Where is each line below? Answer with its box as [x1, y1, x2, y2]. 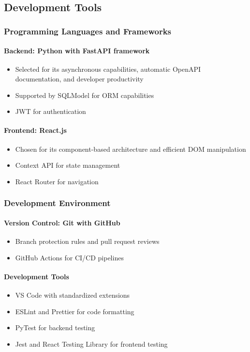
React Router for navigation [15, 176, 99, 186]
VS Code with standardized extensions [15, 290, 130, 300]
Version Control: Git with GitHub [4, 217, 120, 227]
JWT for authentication [15, 106, 86, 116]
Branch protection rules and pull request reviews [15, 236, 160, 246]
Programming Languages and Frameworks [4, 25, 172, 37]
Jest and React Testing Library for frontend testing [15, 338, 168, 349]
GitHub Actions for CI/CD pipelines [15, 252, 124, 262]
